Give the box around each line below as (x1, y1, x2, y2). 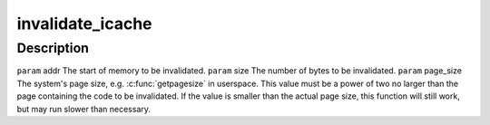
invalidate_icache (16, 14, 152, 34)
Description (16, 40, 90, 56)
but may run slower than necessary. (16, 103, 152, 114)
